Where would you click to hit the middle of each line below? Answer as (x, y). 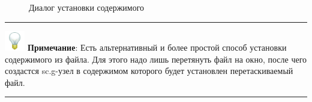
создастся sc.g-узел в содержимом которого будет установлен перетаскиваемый (149, 71)
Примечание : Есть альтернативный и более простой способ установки (157, 47)
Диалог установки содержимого (87, 7)
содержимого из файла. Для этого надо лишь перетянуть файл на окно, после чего (156, 59)
